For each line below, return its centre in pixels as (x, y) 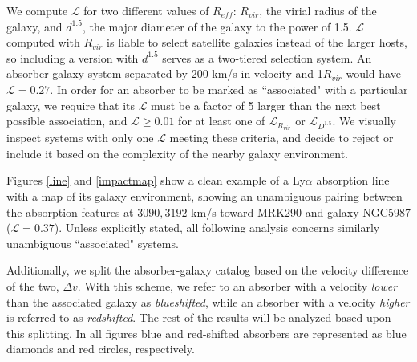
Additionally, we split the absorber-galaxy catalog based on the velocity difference (208, 270)
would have (373, 73)
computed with (43, 42)
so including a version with (73, 57)
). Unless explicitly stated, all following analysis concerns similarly (217, 228)
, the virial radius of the (318, 10)
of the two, (33, 286)
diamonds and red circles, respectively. (101, 349)
